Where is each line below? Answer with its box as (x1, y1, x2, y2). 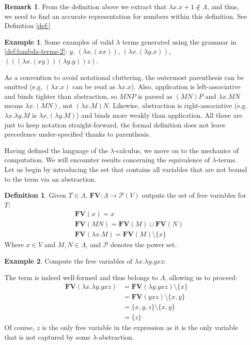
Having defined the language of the (4, 145, 108, 155)
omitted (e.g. (4, 81, 43, 92)
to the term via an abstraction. (4, 173, 96, 184)
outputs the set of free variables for (141, 190, 246, 200)
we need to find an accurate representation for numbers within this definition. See (4, 11, 247, 21)
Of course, (4, 322, 34, 332)
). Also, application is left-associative (131, 81, 241, 92)
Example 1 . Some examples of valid (4, 36, 114, 47)
